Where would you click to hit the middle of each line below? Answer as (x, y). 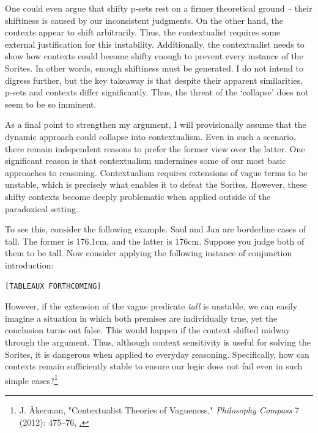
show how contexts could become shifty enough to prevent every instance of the (154, 56)
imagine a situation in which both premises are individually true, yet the (141, 318)
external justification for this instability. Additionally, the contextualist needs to (155, 44)
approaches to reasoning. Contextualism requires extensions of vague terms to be (156, 172)
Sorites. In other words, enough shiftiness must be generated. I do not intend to (154, 68)
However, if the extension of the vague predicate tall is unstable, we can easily (151, 306)
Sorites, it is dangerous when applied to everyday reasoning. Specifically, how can (157, 354)
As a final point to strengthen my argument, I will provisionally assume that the (156, 124)
